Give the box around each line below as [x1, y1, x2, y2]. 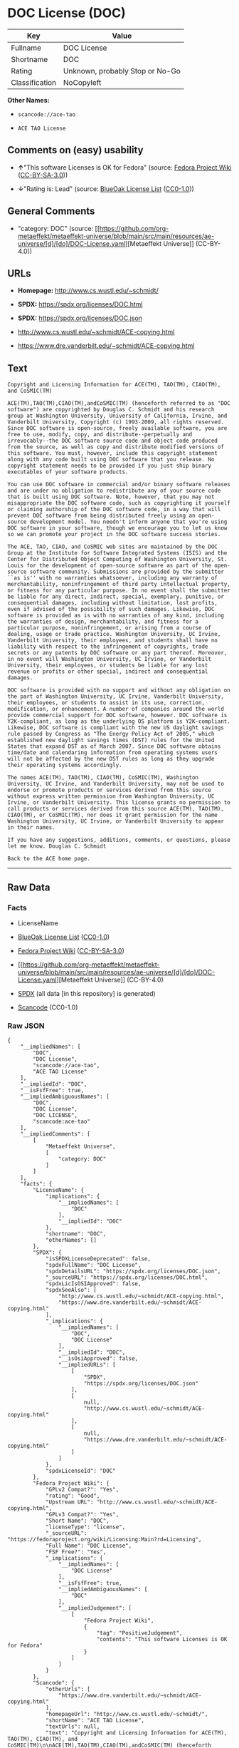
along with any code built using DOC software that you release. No [7, 456, 215, 463]
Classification [11, 77, 57, 87]
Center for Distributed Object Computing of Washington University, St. [7, 556, 228, 563]
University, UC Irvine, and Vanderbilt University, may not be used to [7, 781, 224, 788]
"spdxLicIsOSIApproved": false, [45, 1280, 142, 1287]
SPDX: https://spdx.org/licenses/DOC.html [17, 300, 143, 309]
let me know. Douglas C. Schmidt [7, 843, 107, 850]
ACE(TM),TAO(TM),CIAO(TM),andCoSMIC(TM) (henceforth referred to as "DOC [7, 400, 231, 407]
